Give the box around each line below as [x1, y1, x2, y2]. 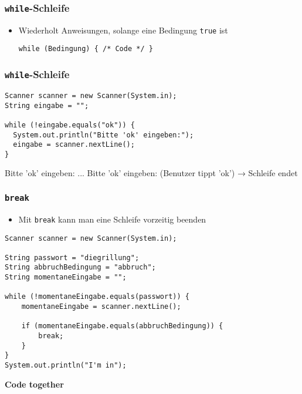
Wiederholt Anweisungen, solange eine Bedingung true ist [18, 23, 228, 36]
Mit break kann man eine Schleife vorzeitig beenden [18, 213, 206, 225]
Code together [5, 378, 64, 390]
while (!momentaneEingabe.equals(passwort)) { [5, 292, 189, 301]
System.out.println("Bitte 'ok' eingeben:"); [13, 130, 194, 139]
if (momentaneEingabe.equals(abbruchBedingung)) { [21, 322, 223, 331]
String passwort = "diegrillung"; [5, 253, 140, 262]
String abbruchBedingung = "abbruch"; [5, 263, 156, 272]
